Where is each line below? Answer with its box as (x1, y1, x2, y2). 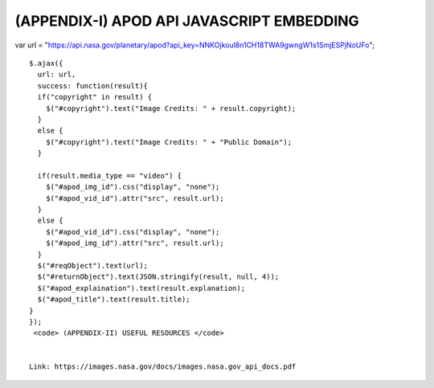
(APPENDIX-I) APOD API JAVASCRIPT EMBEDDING (14, 12, 359, 30)
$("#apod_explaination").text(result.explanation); (37, 284, 245, 292)
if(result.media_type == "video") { (37, 171, 182, 180)
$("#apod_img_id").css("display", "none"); (45, 182, 220, 192)
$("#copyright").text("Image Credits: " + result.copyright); (45, 104, 297, 112)
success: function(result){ (37, 81, 149, 90)
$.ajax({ (29, 59, 63, 67)
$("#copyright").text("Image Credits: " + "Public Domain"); (45, 137, 293, 146)
